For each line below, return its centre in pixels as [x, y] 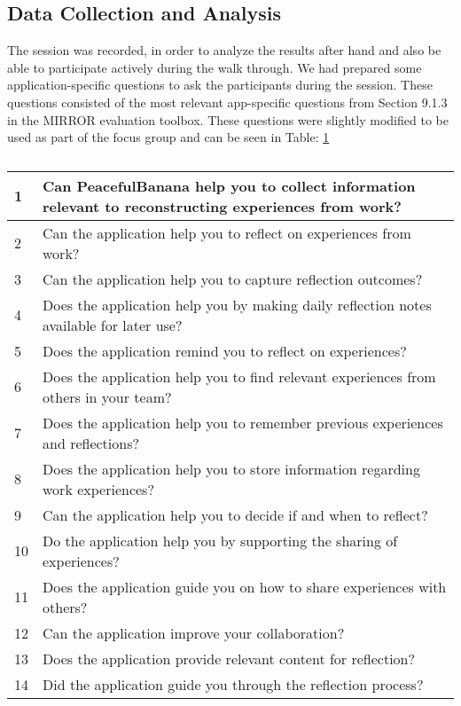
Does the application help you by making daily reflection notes [237, 304]
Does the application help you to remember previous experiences [243, 422]
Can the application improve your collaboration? [194, 632]
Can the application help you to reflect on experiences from [227, 232]
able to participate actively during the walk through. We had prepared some [215, 67]
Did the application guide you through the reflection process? [233, 684]
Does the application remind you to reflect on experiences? [225, 350]
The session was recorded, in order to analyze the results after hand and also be [224, 50]
